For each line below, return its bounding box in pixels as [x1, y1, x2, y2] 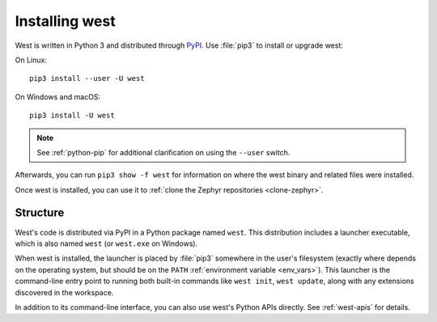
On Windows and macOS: [15, 91, 101, 101]
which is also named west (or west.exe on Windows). [15, 239, 198, 248]
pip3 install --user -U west [29, 74, 145, 83]
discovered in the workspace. [15, 287, 114, 297]
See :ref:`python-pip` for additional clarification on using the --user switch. [36, 147, 291, 157]
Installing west [15, 12, 117, 30]
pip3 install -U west [29, 111, 115, 121]
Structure [15, 206, 65, 220]
